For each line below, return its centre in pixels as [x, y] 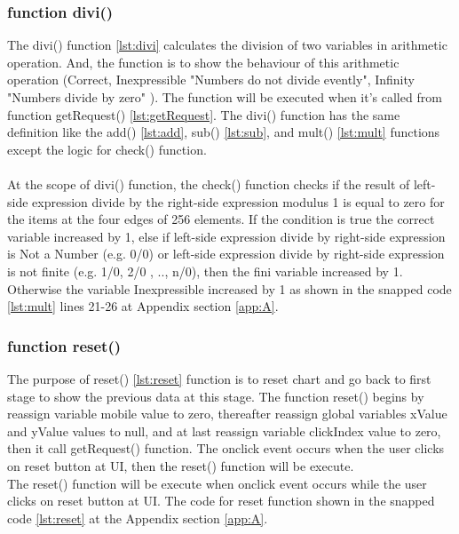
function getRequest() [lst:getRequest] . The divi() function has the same [204, 114]
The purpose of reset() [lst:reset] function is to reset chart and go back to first [219, 378]
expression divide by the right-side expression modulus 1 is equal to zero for [238, 201]
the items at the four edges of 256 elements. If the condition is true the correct [221, 219]
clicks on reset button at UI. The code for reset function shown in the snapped [221, 501]
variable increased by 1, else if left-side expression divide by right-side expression [226, 236]
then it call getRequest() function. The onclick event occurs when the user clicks [226, 448]
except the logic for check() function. [107, 149]
